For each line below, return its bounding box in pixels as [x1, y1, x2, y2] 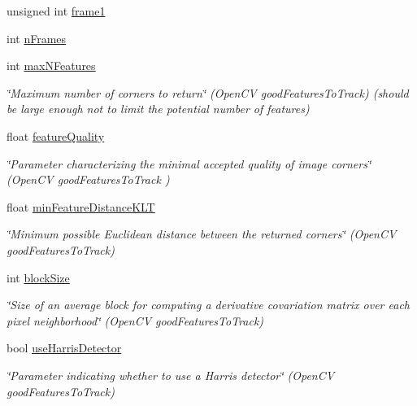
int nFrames [7, 29, 67, 46]
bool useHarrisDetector [7, 339, 122, 356]
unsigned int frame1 [7, 2, 106, 19]
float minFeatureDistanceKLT [7, 198, 155, 215]
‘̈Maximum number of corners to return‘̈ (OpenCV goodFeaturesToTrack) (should [7, 84, 409, 101]
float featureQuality [7, 127, 105, 144]
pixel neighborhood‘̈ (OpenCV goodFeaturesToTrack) [7, 312, 264, 329]
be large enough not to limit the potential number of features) [7, 100, 310, 117]
